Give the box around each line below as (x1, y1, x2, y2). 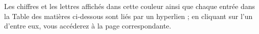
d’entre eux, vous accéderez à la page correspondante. (4, 20, 171, 31)
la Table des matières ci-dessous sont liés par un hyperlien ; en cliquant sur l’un (4, 10, 253, 21)
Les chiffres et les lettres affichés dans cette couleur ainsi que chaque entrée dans (4, 1, 255, 11)
